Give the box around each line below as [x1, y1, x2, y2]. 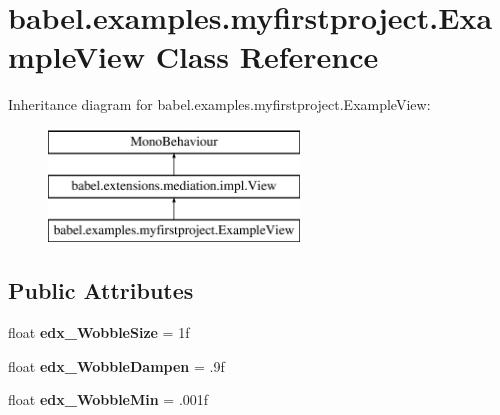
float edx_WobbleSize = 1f [8, 322, 190, 343]
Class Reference [155, 36, 379, 77]
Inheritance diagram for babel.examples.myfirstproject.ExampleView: [8, 94, 431, 115]
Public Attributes [8, 275, 194, 306]
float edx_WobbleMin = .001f [8, 389, 209, 410]
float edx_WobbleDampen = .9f [8, 355, 225, 376]
